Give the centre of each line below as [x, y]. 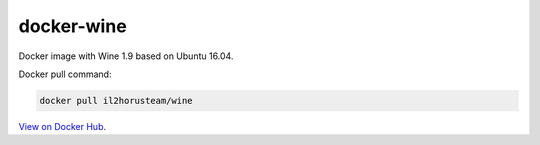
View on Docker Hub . [62, 126]
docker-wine [72, 26]
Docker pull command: [65, 74]
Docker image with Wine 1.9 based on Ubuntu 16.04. [126, 56]
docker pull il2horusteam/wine [116, 100]
